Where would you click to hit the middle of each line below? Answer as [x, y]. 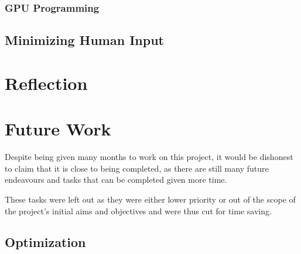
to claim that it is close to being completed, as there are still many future [137, 168]
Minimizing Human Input [84, 40]
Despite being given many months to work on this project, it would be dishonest [149, 157]
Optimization [45, 242]
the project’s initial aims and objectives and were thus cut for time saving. [138, 210]
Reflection [46, 83]
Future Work [58, 129]
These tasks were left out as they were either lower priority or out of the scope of [150, 199]
